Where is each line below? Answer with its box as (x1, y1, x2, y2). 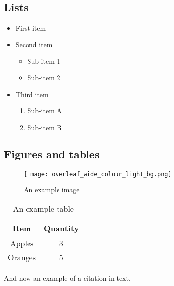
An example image (24, 184, 80, 195)
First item (15, 23, 46, 33)
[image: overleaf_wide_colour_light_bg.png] (24, 170, 172, 178)
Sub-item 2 (27, 72, 60, 82)
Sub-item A (27, 106, 62, 116)
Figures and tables (4, 146, 100, 161)
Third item (15, 89, 49, 99)
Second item (15, 39, 53, 49)
